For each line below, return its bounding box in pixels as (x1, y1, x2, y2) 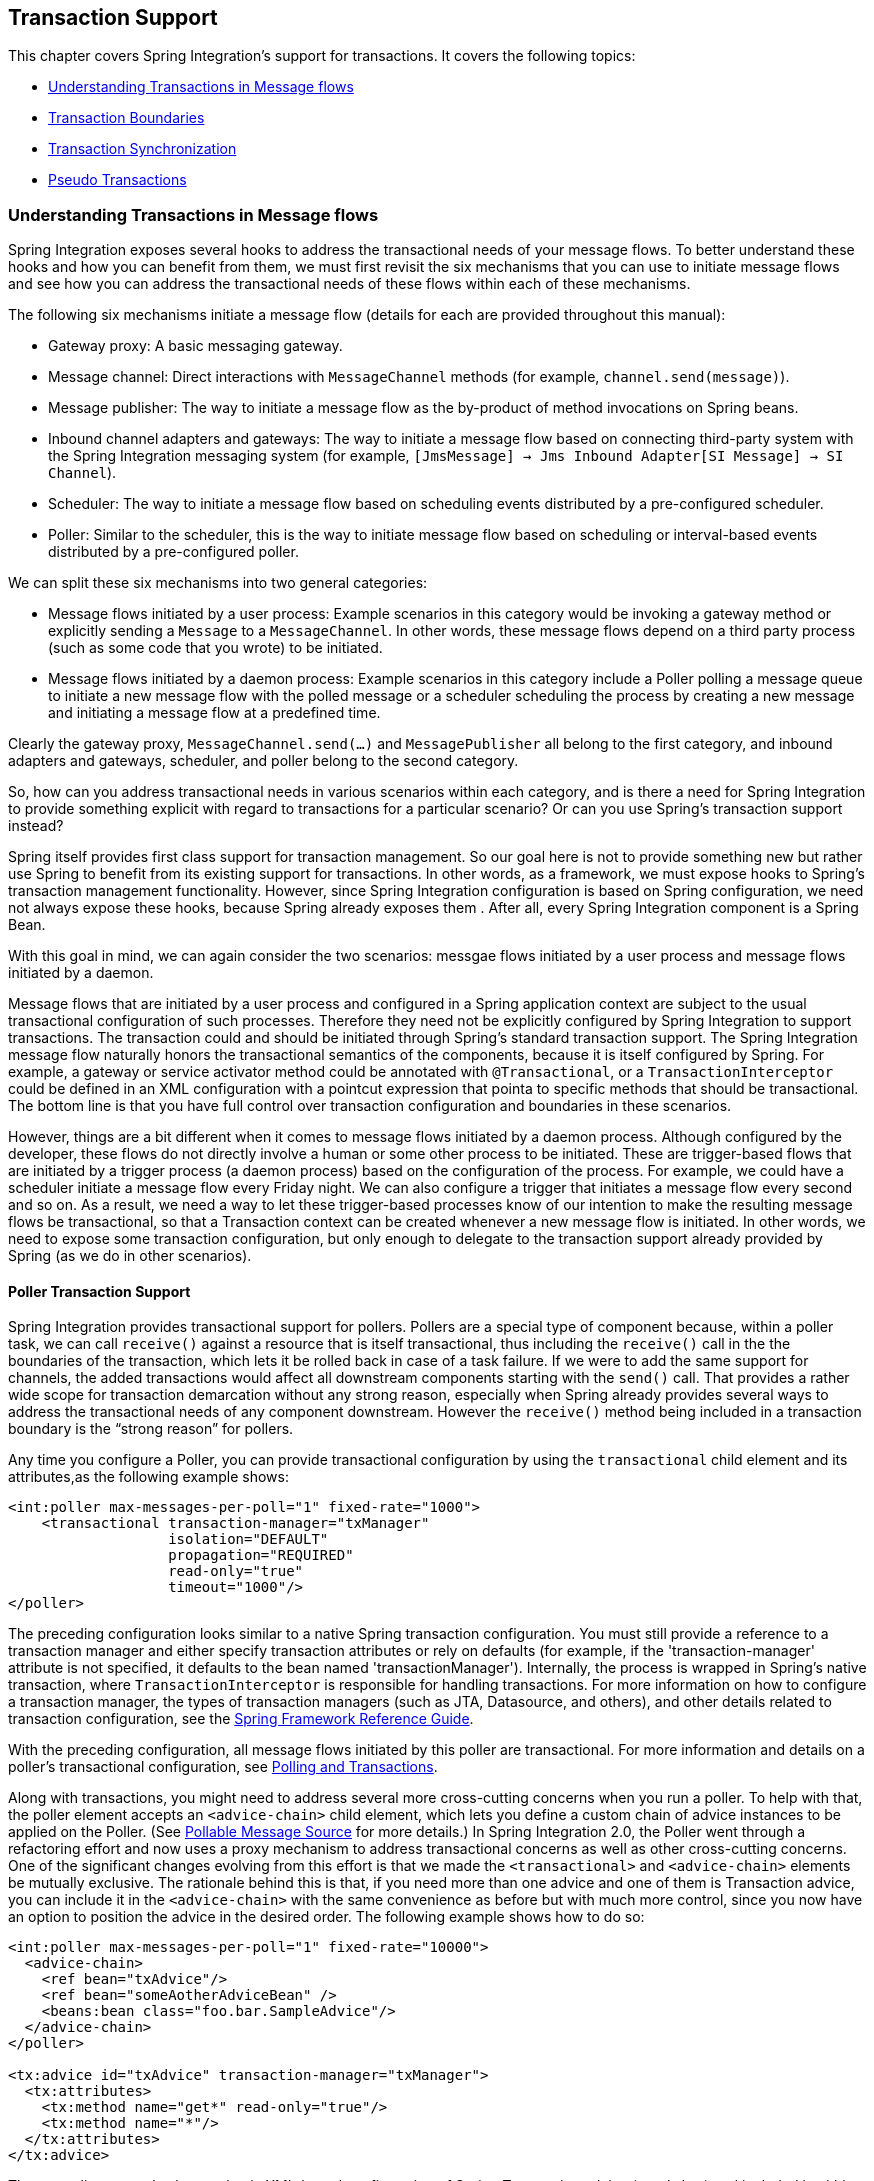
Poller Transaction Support (8, 1282, 191, 1300)
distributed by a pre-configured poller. (48, 543, 299, 561)
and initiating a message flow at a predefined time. (48, 704, 381, 722)
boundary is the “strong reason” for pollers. (8, 1420, 294, 1438)
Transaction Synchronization (48, 140, 237, 158)
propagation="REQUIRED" (168, 1547, 354, 1564)
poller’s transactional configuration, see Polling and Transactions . (8, 1758, 438, 1776)
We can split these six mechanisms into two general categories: (8, 574, 428, 592)
